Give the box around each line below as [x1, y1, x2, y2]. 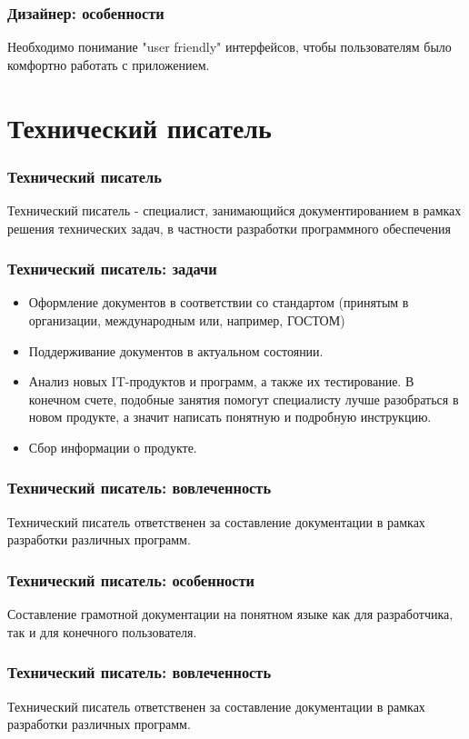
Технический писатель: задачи [7, 257, 217, 280]
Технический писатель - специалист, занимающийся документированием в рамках [7, 201, 462, 219]
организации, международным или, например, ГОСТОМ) [28, 311, 345, 329]
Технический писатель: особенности [7, 568, 255, 591]
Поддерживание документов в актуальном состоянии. [28, 341, 324, 360]
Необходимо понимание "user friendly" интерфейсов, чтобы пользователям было [7, 37, 452, 56]
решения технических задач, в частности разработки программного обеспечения [7, 218, 451, 237]
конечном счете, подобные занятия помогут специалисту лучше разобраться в [28, 389, 459, 408]
